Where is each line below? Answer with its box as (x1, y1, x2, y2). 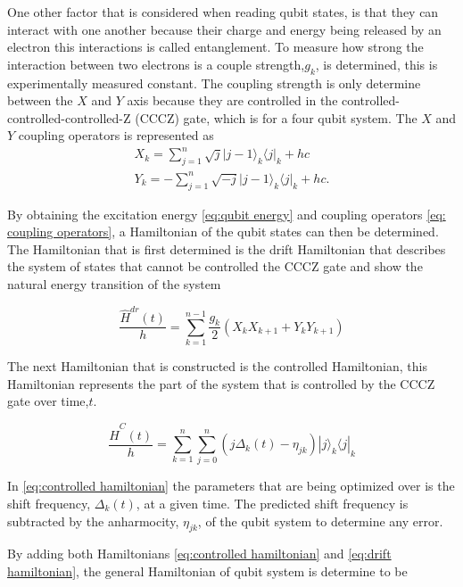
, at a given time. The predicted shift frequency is (136, 493, 409, 512)
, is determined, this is (315, 54, 438, 73)
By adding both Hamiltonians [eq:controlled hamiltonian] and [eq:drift (7, 544, 392, 563)
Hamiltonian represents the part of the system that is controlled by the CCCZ (7, 374, 435, 393)
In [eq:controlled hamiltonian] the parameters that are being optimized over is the (7, 476, 455, 495)
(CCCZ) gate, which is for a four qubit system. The (135, 108, 418, 127)
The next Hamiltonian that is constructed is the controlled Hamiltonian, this (7, 357, 427, 376)
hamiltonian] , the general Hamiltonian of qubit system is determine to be (7, 561, 408, 580)
